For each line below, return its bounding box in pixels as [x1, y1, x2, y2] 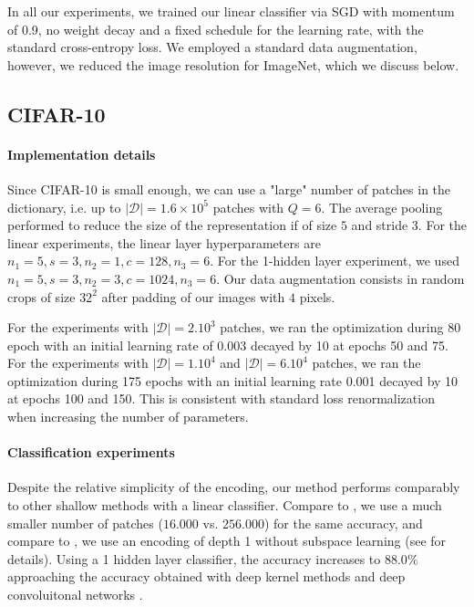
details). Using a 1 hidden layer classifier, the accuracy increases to [7, 549, 381, 568]
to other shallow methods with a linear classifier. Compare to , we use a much [7, 496, 442, 515]
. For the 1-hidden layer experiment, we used [210, 251, 459, 270]
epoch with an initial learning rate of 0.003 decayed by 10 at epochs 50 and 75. [7, 335, 448, 354]
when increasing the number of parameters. [7, 407, 249, 426]
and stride [351, 215, 408, 235]
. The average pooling [321, 197, 443, 216]
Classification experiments [7, 443, 175, 462]
